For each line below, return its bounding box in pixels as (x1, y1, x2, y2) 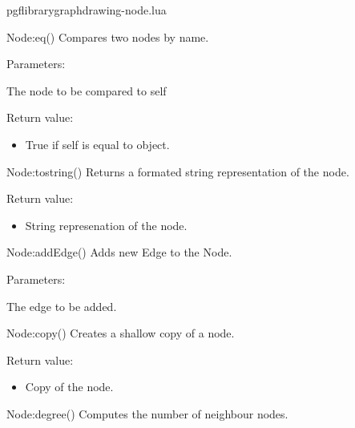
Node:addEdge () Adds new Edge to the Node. (6, 244, 232, 260)
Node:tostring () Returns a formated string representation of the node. (6, 163, 349, 180)
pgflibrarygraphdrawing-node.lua (6, 2, 167, 18)
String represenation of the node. (25, 216, 188, 233)
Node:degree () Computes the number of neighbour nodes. (6, 405, 288, 422)
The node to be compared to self (6, 82, 167, 99)
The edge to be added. (6, 297, 117, 314)
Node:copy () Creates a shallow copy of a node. (6, 325, 235, 341)
